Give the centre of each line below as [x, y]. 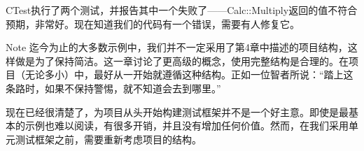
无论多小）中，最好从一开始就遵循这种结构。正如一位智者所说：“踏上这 [189, 74]
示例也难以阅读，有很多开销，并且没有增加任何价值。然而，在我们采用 [187, 125]
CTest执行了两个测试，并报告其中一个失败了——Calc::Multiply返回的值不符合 [182, 10]
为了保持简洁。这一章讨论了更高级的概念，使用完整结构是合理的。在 [191, 60]
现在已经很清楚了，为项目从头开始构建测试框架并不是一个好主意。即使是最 [177, 112]
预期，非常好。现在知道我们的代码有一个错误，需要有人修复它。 [153, 23]
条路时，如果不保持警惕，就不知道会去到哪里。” [113, 88]
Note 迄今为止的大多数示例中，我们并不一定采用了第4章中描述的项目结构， [177, 47]
